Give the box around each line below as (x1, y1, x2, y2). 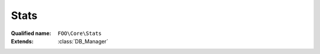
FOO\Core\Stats (57, 30, 102, 37)
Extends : (11, 37, 34, 45)
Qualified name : (11, 30, 52, 37)
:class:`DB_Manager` (57, 37, 108, 45)
